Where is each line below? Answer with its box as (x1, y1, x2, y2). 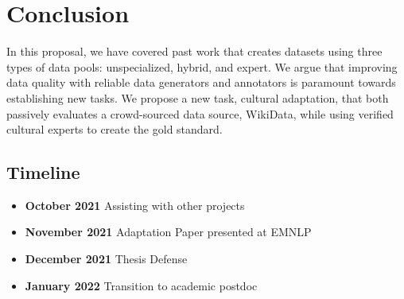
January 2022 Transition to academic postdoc (25, 277, 258, 293)
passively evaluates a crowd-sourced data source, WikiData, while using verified (6, 105, 394, 122)
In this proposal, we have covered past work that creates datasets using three (6, 43, 383, 60)
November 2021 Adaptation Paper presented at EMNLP (25, 223, 312, 240)
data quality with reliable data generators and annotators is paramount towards (6, 74, 396, 91)
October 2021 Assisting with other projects (25, 196, 245, 213)
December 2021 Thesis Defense (25, 250, 188, 267)
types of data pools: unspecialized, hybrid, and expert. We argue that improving (6, 58, 398, 75)
